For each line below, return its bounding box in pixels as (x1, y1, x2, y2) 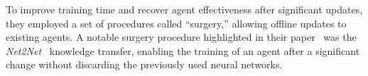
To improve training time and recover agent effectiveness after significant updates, (6, 2, 363, 16)
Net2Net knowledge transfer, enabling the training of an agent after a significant (6, 43, 360, 58)
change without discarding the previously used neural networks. (6, 57, 283, 72)
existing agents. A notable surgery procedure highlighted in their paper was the (6, 30, 357, 44)
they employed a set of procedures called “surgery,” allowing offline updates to (6, 15, 347, 30)
